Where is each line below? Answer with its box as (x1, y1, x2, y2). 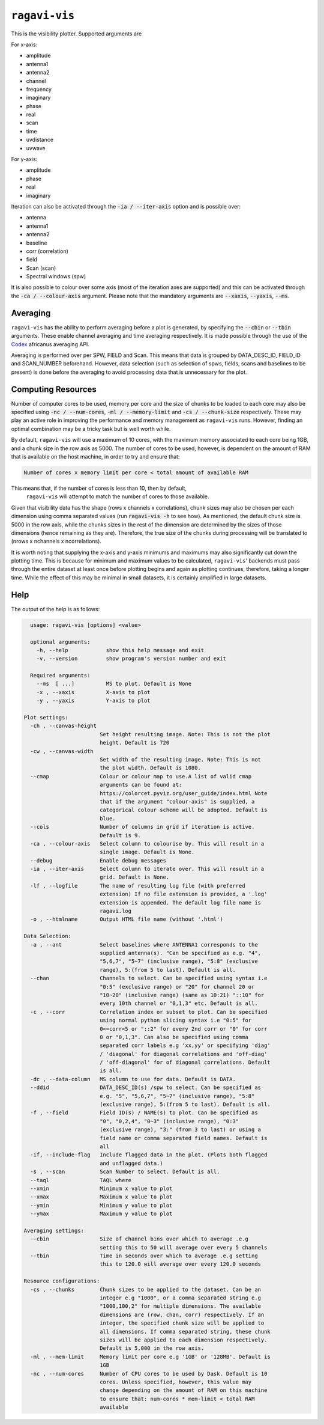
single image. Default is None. (99, 849, 195, 856)
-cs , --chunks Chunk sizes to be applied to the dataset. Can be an (30, 1286, 261, 1293)
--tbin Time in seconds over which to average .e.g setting (30, 1253, 258, 1259)
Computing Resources (11, 384, 97, 394)
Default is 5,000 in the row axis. (99, 1345, 205, 1352)
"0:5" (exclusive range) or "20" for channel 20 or (99, 983, 255, 990)
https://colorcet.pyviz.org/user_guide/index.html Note (99, 790, 268, 796)
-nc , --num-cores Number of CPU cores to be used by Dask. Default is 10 (30, 1370, 268, 1377)
